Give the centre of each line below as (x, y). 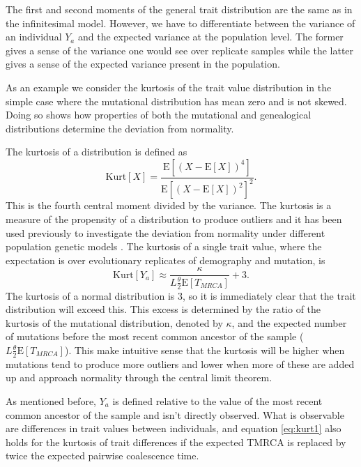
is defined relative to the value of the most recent (217, 400)
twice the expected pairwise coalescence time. (102, 455)
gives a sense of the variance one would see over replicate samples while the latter (180, 50)
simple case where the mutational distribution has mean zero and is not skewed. (176, 101)
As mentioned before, (51, 400)
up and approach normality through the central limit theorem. (139, 377)
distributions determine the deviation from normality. (120, 128)
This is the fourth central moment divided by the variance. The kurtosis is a (169, 205)
